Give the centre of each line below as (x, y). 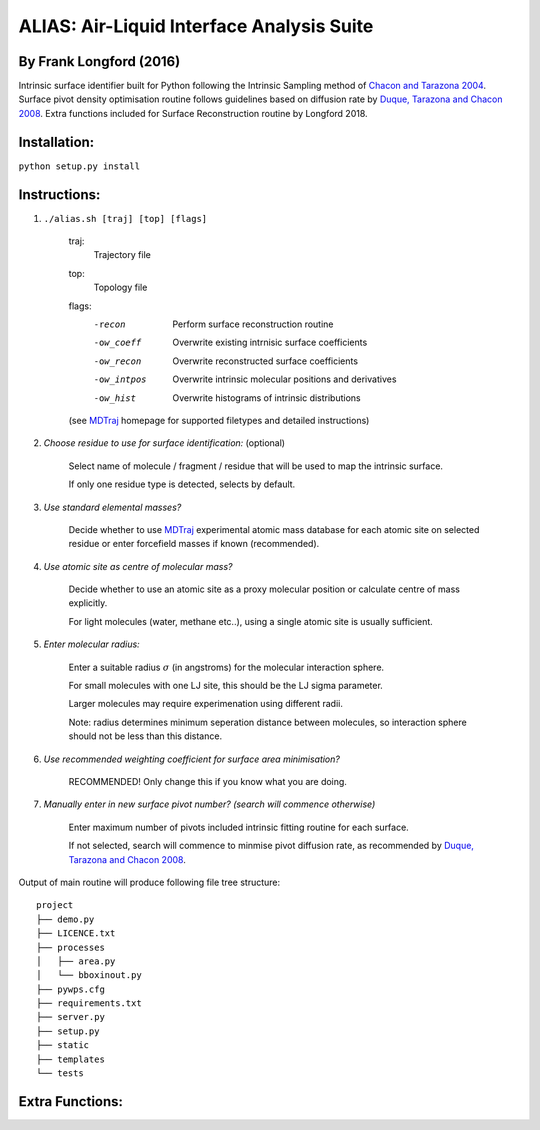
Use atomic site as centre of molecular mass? (138, 566)
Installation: (56, 141)
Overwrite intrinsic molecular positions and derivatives (284, 379)
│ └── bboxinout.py (89, 975)
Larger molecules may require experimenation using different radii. (206, 704)
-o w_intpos (120, 379)
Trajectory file (122, 255)
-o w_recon (117, 361)
